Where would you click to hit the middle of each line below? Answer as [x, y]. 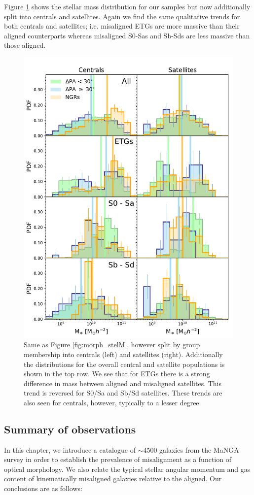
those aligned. [25, 45]
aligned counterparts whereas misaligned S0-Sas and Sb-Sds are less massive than [127, 35]
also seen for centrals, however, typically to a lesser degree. [112, 402]
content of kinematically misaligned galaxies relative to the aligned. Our [113, 478]
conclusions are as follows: [43, 488]
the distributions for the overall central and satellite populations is [124, 364]
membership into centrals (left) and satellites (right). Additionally [123, 354]
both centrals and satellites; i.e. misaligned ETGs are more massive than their [122, 26]
